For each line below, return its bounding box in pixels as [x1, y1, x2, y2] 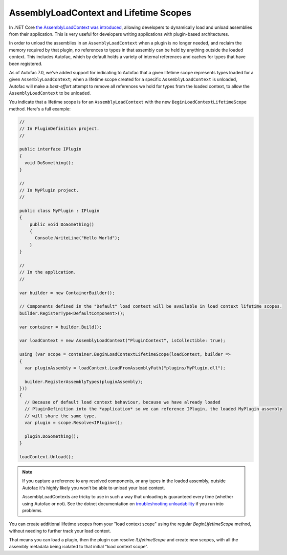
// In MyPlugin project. [19, 187, 79, 193]
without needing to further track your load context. [9, 528, 111, 534]
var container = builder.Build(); [19, 324, 102, 330]
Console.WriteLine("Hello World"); [35, 235, 120, 241]
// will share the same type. [24, 413, 97, 419]
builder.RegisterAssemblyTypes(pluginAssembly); [24, 379, 144, 384]
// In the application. [19, 269, 77, 275]
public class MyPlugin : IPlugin [19, 208, 100, 213]
